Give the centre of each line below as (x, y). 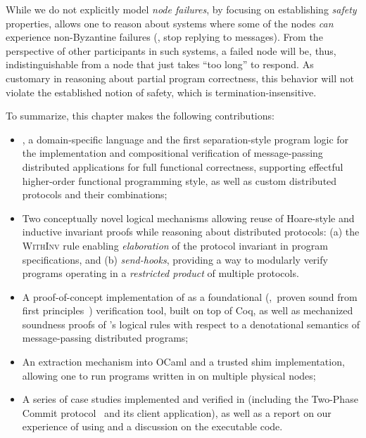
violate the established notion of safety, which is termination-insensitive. (161, 92)
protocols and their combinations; (95, 194)
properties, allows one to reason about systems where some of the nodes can (170, 23)
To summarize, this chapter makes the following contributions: (140, 116)
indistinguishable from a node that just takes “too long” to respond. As (160, 64)
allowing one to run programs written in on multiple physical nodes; (169, 375)
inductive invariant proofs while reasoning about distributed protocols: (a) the (191, 232)
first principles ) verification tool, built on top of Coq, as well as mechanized (188, 310)
